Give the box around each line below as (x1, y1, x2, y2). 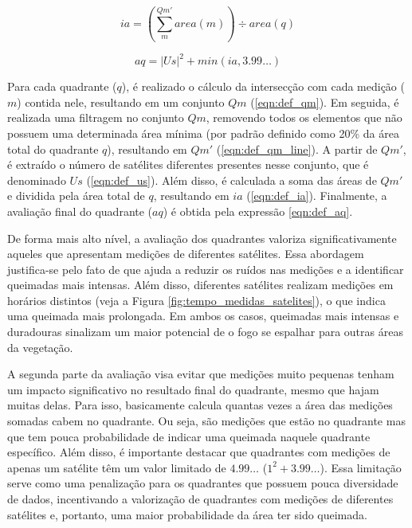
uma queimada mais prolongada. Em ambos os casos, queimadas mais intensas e (7, 307, 399, 324)
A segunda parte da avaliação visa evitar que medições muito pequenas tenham (7, 366, 394, 382)
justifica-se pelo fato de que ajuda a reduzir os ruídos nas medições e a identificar (7, 260, 404, 277)
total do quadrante (7, 140, 99, 157)
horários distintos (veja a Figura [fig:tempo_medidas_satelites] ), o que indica (7, 291, 386, 308)
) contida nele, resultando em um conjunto (17, 93, 225, 110)
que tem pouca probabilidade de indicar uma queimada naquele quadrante (7, 428, 371, 444)
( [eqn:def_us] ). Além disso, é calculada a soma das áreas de (86, 171, 377, 188)
